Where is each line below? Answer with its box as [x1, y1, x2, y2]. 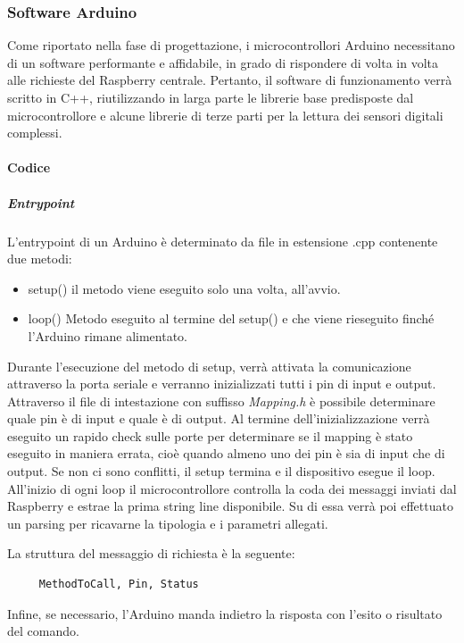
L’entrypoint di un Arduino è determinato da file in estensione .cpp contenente [7, 231, 438, 250]
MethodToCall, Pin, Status [38, 578, 199, 591]
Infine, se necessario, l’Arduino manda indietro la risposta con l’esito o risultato [7, 604, 443, 622]
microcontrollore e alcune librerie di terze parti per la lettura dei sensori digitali [7, 105, 443, 124]
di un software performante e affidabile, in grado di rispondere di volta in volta [7, 53, 439, 71]
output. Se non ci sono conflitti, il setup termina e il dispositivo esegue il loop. [7, 462, 435, 480]
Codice [7, 158, 51, 177]
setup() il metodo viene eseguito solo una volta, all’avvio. [28, 279, 341, 297]
